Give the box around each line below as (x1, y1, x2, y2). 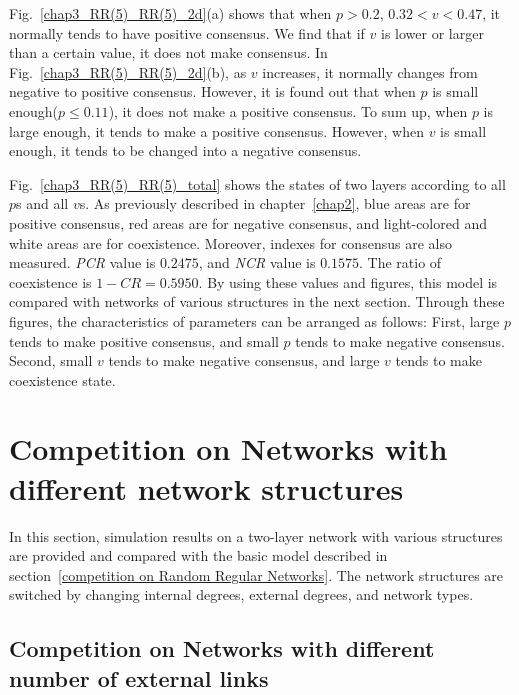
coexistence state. (9, 369, 116, 390)
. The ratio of (359, 252, 442, 273)
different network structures (9, 467, 404, 508)
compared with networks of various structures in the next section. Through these (9, 291, 505, 312)
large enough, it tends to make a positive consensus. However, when (9, 120, 424, 141)
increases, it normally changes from (262, 61, 478, 82)
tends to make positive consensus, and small (9, 330, 279, 351)
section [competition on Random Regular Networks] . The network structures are (9, 564, 504, 585)
